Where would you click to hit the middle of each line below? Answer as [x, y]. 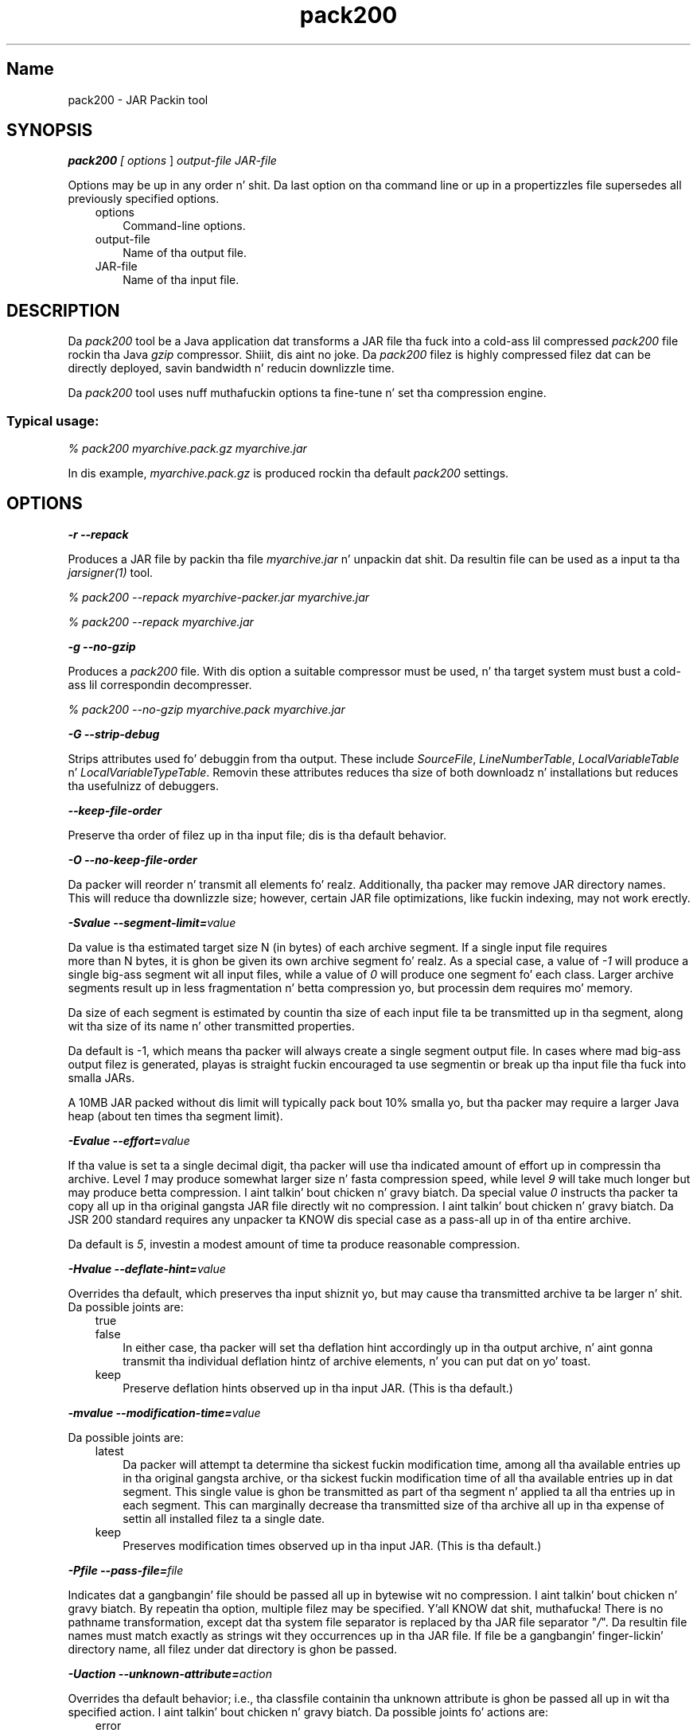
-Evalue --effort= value [129, 1140]
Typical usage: [53, 421]
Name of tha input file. [181, 280]
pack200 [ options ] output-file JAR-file [172, 161]
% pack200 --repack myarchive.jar [161, 621]
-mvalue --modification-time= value [164, 1412]
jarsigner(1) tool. [111, 572]
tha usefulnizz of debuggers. [143, 785]
